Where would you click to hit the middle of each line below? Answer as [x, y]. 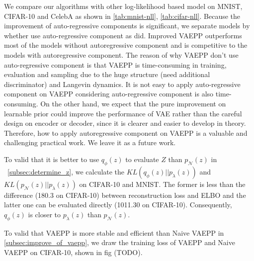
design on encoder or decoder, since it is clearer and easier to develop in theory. [125, 123]
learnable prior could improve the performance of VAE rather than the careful [123, 113]
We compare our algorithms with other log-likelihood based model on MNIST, [123, 6]
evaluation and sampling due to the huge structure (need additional [107, 74]
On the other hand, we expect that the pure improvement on [133, 103]
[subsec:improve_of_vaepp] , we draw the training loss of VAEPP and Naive [120, 242]
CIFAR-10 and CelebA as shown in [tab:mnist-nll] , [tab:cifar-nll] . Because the [122, 16]
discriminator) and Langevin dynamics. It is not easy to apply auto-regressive [122, 84]
